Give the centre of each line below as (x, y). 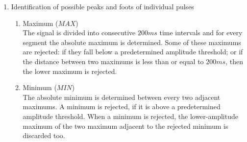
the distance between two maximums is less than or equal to (113, 61)
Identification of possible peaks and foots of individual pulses (102, 6)
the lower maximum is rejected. (70, 71)
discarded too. (44, 135)
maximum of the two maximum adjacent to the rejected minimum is (125, 126)
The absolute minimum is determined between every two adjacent (122, 97)
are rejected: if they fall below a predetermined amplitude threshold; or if (133, 52)
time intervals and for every (201, 33)
